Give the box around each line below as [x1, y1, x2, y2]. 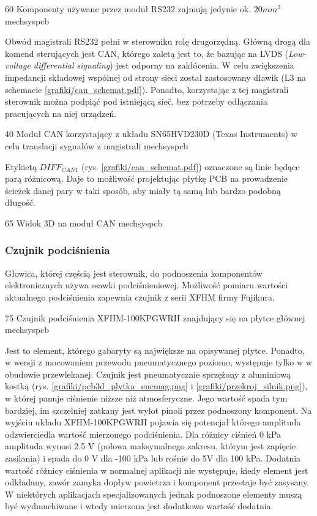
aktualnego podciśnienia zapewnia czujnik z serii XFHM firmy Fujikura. [5, 290, 275, 303]
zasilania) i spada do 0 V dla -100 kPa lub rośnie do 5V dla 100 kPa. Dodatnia [5, 452, 301, 465]
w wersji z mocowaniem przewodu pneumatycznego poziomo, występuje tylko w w [5, 356, 312, 368]
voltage [5, 59, 31, 72]
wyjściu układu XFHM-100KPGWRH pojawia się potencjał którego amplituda [5, 416, 301, 428]
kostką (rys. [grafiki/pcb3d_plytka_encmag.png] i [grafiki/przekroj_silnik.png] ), [5, 380, 308, 392]
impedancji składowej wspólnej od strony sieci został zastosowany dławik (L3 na [5, 70, 307, 83]
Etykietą [5, 160, 37, 173]
